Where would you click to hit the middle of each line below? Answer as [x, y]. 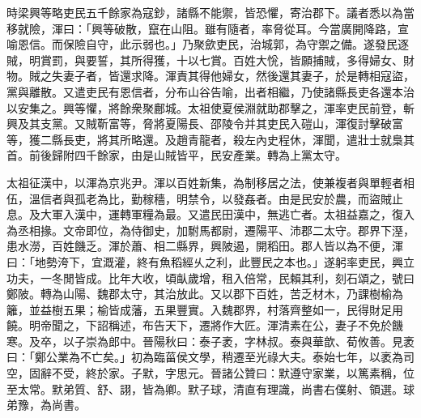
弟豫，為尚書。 [46, 405]
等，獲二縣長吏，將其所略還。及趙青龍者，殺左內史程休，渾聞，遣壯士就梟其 [210, 139]
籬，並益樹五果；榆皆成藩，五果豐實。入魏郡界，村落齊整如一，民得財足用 [205, 309]
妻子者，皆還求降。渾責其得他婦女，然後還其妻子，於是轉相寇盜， [238, 76]
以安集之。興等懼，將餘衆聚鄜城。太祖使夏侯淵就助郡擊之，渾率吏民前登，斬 [210, 107]
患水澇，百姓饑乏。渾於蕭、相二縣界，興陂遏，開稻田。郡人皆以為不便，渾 [205, 246]
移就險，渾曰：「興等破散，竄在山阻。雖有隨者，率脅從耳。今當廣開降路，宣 [208, 28]
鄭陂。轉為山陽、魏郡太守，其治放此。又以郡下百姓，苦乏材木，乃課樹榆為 [205, 294]
